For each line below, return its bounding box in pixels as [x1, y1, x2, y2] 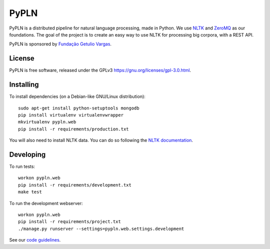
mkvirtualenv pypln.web [18, 119, 76, 125]
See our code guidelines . [9, 237, 61, 243]
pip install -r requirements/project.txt [18, 219, 121, 224]
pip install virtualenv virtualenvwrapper [18, 112, 124, 117]
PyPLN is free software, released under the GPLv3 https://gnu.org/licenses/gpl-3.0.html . [9, 67, 191, 73]
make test [18, 189, 42, 195]
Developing [9, 150, 46, 158]
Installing [9, 80, 39, 89]
